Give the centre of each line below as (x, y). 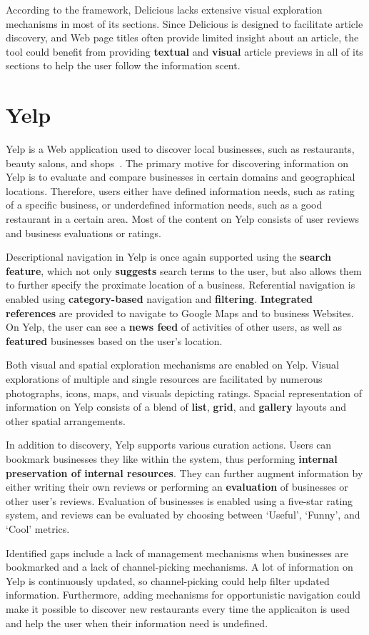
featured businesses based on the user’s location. (114, 340)
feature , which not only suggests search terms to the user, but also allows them (184, 270)
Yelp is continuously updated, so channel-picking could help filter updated (168, 580)
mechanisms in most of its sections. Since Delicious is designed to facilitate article (184, 23)
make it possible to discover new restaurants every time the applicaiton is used (178, 608)
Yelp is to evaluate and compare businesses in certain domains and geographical (181, 177)
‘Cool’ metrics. (38, 528)
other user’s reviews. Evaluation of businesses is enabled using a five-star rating (180, 500)
